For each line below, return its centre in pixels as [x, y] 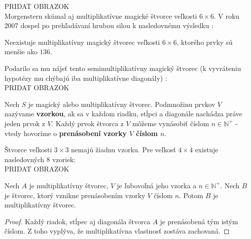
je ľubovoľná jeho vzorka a [157, 185]
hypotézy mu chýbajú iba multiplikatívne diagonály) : [86, 78]
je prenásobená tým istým [199, 221]
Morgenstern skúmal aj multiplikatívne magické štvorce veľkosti [101, 16]
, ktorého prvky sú [205, 42]
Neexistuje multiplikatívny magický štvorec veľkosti [82, 42]
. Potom [191, 195]
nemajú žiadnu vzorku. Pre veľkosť [124, 150]
